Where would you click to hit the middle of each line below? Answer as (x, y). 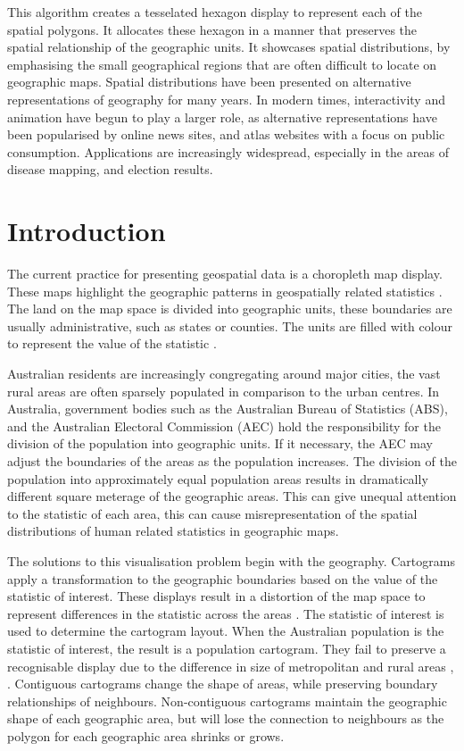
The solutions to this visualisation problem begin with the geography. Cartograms (231, 560)
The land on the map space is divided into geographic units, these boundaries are (230, 309)
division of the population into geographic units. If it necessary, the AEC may (220, 443)
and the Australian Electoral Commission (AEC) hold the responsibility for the (224, 426)
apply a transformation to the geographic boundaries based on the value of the (223, 578)
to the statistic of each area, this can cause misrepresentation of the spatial (212, 513)
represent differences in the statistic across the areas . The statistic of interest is (226, 613)
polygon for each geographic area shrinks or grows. (146, 735)
